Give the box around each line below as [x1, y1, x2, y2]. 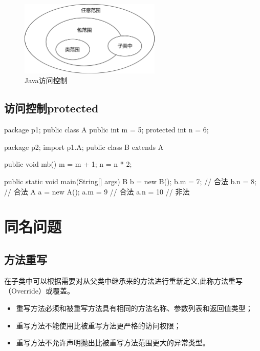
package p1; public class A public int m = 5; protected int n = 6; [4, 124, 209, 135]
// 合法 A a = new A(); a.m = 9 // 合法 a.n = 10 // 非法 [4, 186, 190, 197]
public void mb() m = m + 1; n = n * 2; [4, 159, 132, 169]
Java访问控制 [25, 75, 68, 86]
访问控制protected [4, 100, 99, 116]
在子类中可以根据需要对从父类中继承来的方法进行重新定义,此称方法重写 [4, 275, 243, 286]
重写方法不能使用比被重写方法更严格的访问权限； [16, 320, 181, 330]
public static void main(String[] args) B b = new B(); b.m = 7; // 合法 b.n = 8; [4, 176, 256, 187]
